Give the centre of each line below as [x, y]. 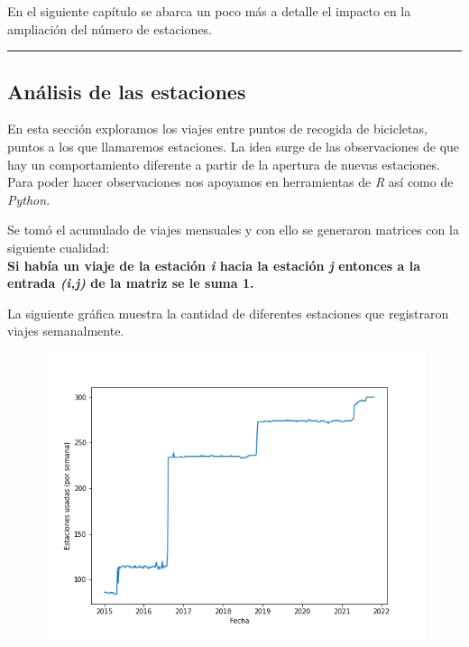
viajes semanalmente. [66, 331]
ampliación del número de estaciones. [110, 28]
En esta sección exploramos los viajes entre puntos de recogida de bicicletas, [217, 129]
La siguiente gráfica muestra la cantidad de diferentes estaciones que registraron [228, 313]
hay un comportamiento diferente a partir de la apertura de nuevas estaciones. [224, 164]
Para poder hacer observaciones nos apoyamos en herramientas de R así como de [230, 182]
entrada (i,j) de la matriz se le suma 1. [131, 283]
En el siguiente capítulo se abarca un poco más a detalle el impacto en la [209, 11]
